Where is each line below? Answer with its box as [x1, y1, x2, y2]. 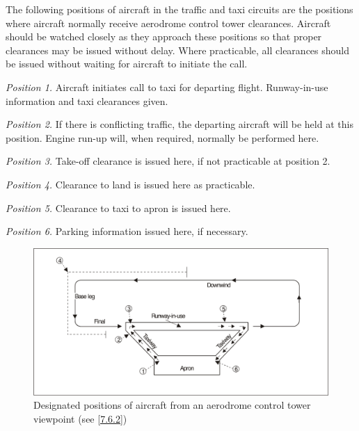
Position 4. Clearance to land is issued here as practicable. [6, 177, 255, 191]
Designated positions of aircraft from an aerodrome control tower [33, 398, 311, 412]
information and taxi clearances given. [6, 93, 168, 108]
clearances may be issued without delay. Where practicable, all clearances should [6, 42, 350, 57]
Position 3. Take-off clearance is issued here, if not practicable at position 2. [6, 154, 330, 168]
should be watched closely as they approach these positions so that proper [6, 29, 322, 44]
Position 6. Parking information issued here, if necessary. [6, 224, 248, 238]
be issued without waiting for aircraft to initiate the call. [6, 56, 248, 71]
